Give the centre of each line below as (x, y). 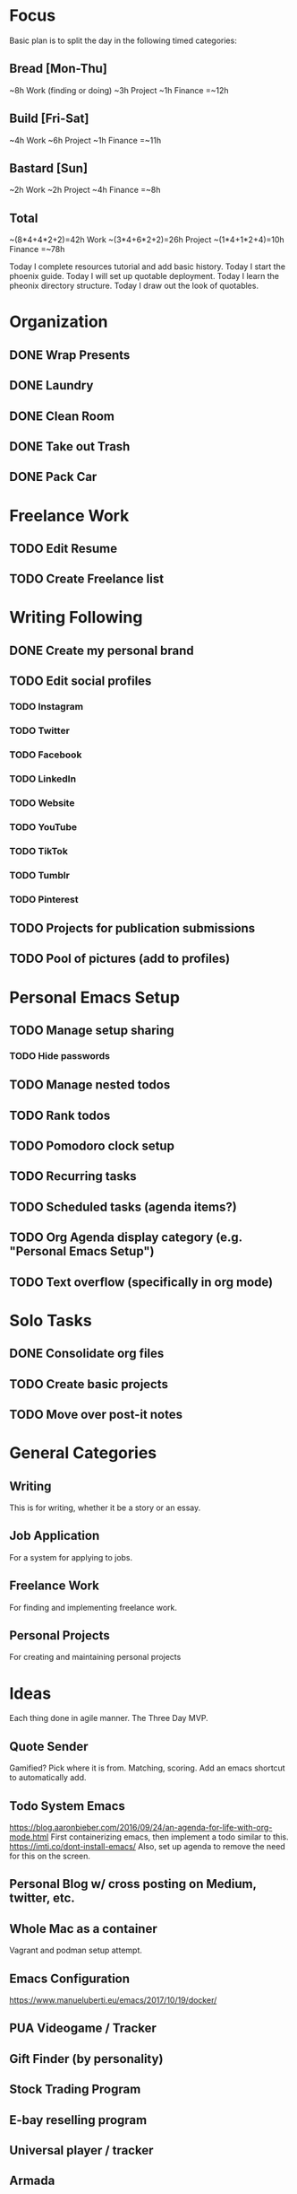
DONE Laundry (51, 385)
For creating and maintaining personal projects (95, 1657)
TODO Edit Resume (64, 548)
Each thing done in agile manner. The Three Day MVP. (109, 1718)
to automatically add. (48, 1778)
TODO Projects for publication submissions (132, 928)
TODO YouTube (43, 826)
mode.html (29, 1837)
